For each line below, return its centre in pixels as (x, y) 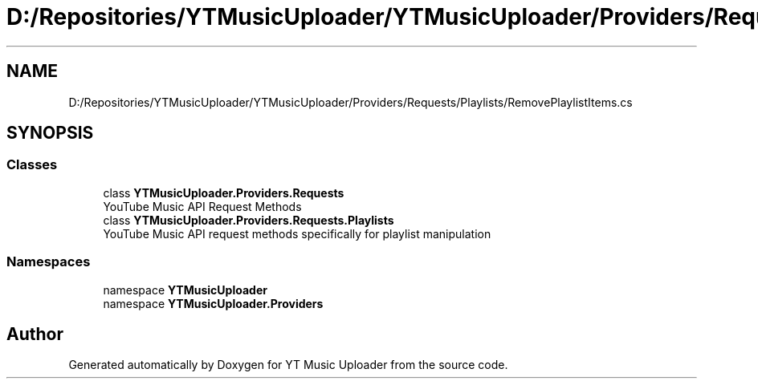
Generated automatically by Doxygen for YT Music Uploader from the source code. (288, 365)
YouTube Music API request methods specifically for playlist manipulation (297, 233)
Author (35, 334)
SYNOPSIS (50, 133)
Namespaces (49, 262)
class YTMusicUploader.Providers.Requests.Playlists (249, 220)
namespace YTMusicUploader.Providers (213, 303)
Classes (32, 165)
